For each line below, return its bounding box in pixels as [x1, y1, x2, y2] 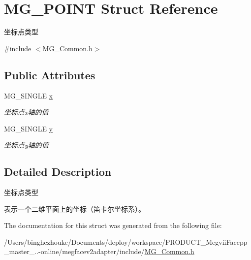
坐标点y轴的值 [4, 140, 49, 150]
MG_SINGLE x [4, 90, 53, 100]
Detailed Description [4, 164, 112, 179]
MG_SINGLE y [4, 123, 53, 133]
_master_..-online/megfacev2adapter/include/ [4, 246, 145, 257]
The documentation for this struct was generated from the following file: [4, 220, 222, 230]
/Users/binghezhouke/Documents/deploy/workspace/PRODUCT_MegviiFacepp [4, 236, 248, 247]
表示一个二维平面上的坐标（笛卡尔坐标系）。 [4, 203, 145, 214]
